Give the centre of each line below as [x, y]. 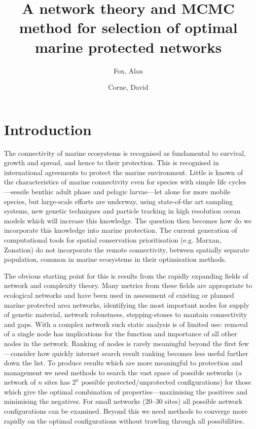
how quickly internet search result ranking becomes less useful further [143, 353]
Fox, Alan [128, 70]
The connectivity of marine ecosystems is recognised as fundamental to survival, [125, 153]
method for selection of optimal [128, 27]
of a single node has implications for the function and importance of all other [121, 334]
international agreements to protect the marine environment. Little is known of [124, 172]
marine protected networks [128, 47]
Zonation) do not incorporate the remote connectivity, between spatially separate [127, 249]
